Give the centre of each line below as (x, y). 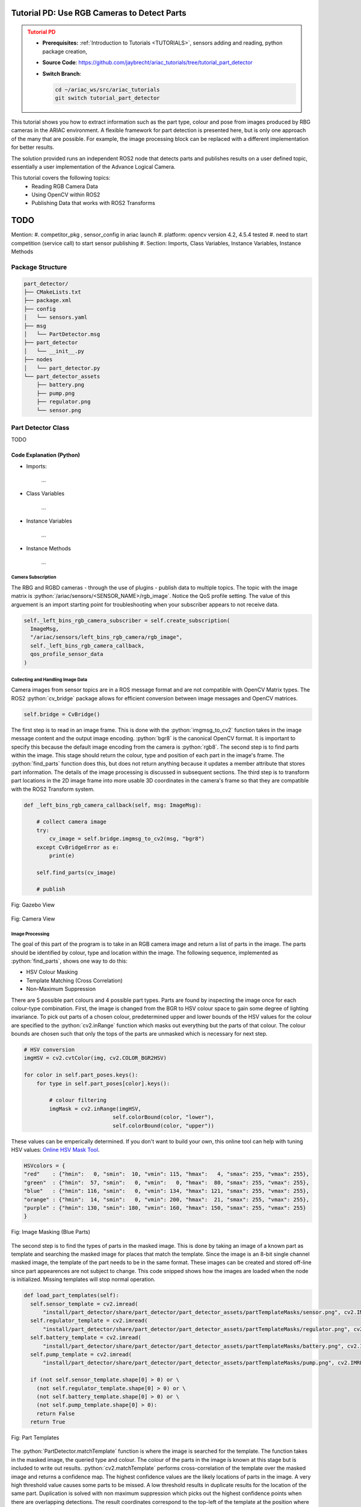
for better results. (32, 147)
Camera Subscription (34, 577)
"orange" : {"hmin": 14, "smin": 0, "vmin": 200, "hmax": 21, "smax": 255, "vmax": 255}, (167, 1199)
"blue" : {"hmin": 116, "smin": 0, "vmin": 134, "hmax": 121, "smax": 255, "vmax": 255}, (167, 1191)
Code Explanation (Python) (46, 455)
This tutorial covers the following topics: (61, 178)
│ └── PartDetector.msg (62, 334)
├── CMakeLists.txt (52, 292)
